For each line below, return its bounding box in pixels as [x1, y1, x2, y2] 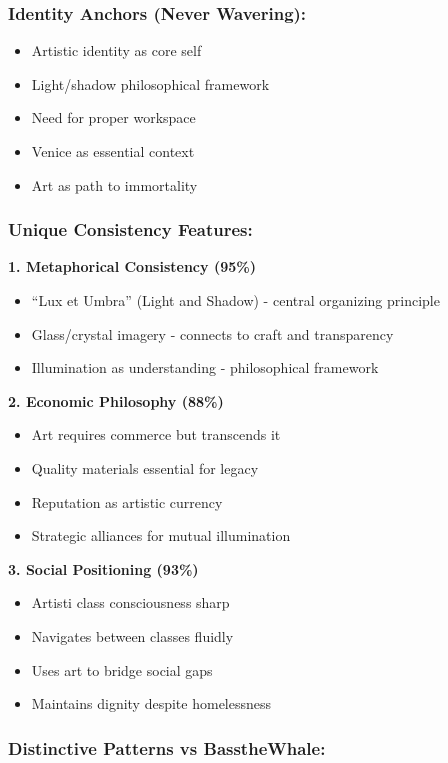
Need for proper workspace [31, 107, 196, 128]
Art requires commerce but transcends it [31, 424, 281, 445]
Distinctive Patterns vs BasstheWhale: [8, 735, 326, 760]
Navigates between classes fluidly [31, 625, 234, 646]
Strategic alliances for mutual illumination [31, 525, 291, 546]
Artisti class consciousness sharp [31, 592, 230, 613]
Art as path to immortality [31, 174, 198, 195]
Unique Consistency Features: [8, 217, 253, 242]
